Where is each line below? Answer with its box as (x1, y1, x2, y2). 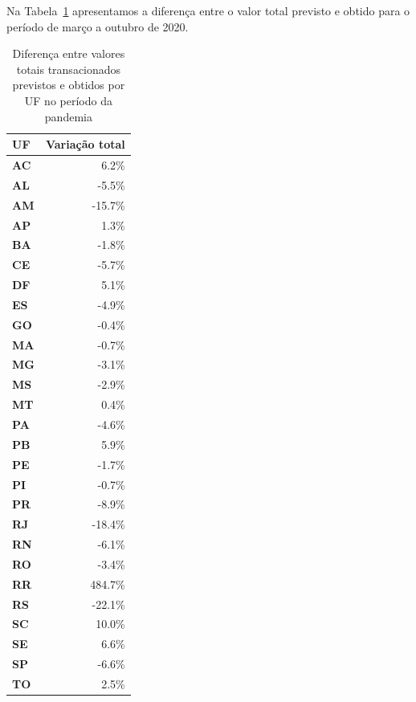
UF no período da (24, 92, 112, 108)
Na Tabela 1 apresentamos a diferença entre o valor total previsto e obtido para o (6, 2, 410, 18)
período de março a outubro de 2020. (6, 18, 189, 35)
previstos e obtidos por (12, 76, 125, 93)
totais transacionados (16, 60, 121, 77)
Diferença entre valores (12, 45, 125, 62)
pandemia (44, 108, 92, 124)
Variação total (45, 136, 125, 153)
